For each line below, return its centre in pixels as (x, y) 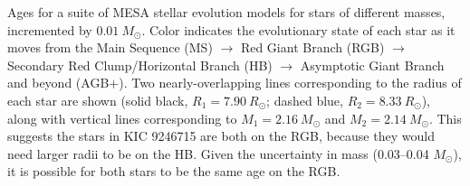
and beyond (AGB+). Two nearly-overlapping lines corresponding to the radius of (235, 83)
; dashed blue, (305, 100)
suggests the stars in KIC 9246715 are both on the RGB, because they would (221, 136)
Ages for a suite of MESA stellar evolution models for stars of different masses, (226, 12)
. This (445, 118)
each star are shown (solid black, (98, 100)
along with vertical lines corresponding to (122, 118)
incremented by (50, 29)
